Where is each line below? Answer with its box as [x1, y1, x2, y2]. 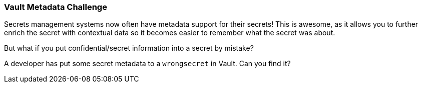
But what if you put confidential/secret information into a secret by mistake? [4, 44, 254, 53]
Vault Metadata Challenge [4, 2, 107, 12]
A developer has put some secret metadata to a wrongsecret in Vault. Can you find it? [4, 59, 291, 68]
